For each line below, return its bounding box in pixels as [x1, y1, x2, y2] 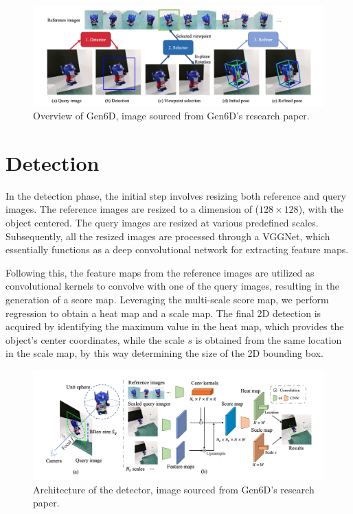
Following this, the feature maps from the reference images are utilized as [5, 265, 315, 279]
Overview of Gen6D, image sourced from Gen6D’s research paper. [33, 108, 310, 123]
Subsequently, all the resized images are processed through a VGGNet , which [5, 229, 330, 243]
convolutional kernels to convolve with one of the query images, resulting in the [5, 279, 340, 293]
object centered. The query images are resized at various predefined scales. [5, 215, 319, 230]
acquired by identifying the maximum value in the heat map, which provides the [5, 319, 344, 334]
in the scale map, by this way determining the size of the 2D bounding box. [5, 346, 323, 360]
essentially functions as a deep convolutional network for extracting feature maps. [5, 242, 349, 257]
